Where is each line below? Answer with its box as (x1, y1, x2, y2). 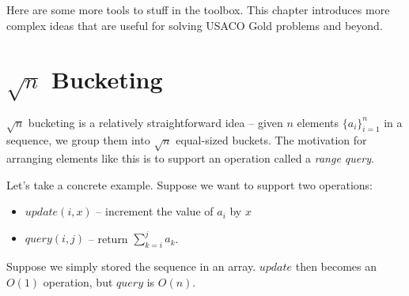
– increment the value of (96, 203, 214, 219)
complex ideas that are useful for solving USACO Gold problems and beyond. (6, 17, 383, 33)
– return (88, 230, 128, 246)
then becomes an (295, 258, 377, 275)
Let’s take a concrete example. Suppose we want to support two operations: (6, 176, 373, 193)
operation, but (43, 273, 113, 290)
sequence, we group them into (6, 132, 150, 148)
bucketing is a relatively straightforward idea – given (28, 114, 283, 130)
